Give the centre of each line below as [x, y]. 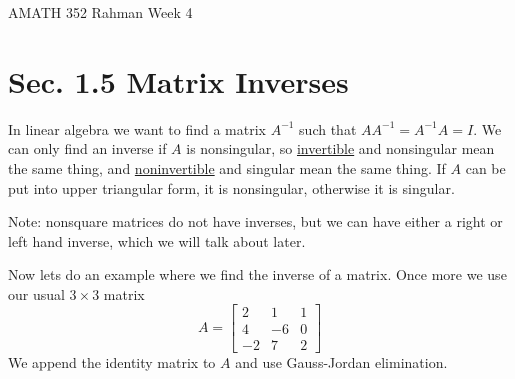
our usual [36, 293]
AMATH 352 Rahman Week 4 [100, 12]
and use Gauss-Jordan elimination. [341, 361]
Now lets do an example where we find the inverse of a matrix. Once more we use [257, 274]
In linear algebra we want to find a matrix [137, 128]
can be [485, 167]
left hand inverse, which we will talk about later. [157, 240]
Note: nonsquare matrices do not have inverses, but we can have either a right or [255, 221]
